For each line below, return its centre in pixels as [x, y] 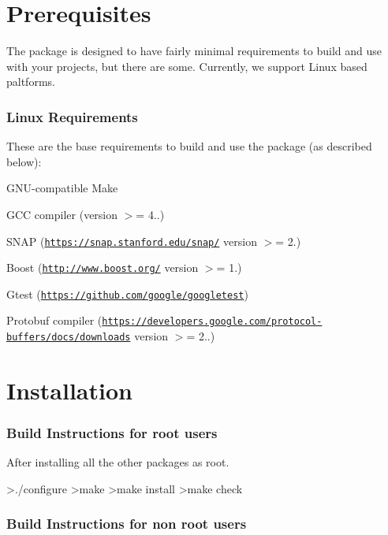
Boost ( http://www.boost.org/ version [103, 267]
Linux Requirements [72, 116]
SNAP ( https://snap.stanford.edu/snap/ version [132, 241]
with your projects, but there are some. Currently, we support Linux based [187, 66]
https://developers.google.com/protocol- [212, 322]
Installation [69, 390]
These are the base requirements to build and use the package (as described [189, 146]
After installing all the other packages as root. [118, 462]
